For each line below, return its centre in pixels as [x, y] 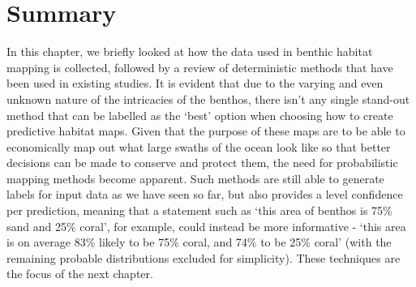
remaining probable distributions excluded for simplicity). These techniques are [204, 257]
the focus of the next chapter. [80, 274]
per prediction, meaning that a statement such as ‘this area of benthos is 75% [199, 210]
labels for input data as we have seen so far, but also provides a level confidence [205, 194]
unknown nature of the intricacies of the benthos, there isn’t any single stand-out [208, 99]
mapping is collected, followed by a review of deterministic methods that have [200, 67]
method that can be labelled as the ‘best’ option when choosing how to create [200, 115]
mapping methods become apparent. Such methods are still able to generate [195, 178]
